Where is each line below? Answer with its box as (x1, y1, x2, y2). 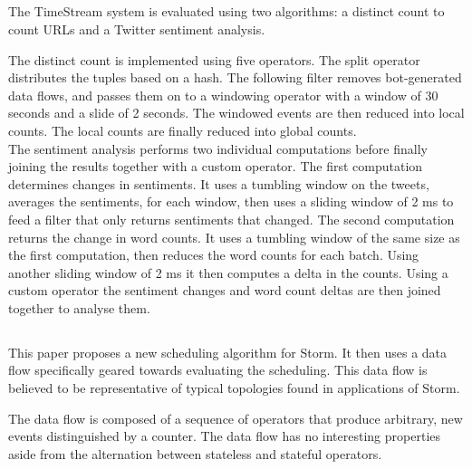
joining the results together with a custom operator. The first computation (8, 157, 423, 176)
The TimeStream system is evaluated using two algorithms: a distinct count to (8, 2, 445, 21)
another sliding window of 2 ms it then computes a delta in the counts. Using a (8, 263, 448, 282)
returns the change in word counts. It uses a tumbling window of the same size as (8, 227, 460, 246)
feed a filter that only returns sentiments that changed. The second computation (8, 209, 455, 228)
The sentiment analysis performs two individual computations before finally (8, 139, 428, 158)
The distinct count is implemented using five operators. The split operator (8, 50, 420, 69)
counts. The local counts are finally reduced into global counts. (8, 120, 357, 139)
